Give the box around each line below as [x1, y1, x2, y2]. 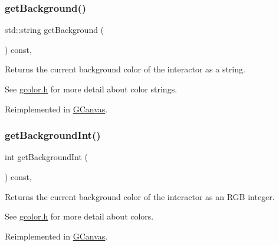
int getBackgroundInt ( [5, 151, 88, 163]
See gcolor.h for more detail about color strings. [5, 83, 178, 95]
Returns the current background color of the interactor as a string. [5, 63, 245, 75]
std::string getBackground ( [5, 24, 104, 36]
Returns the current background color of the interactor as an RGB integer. [5, 190, 275, 202]
